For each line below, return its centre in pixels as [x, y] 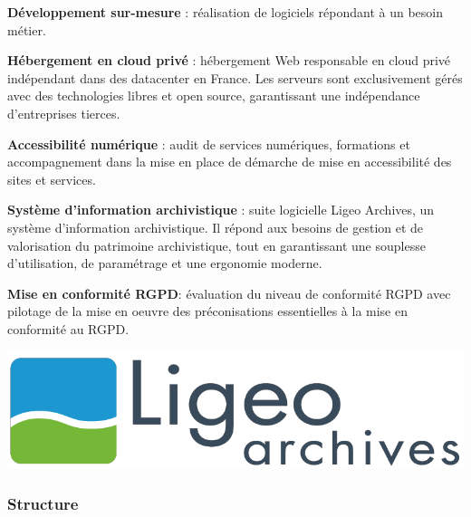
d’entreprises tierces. [64, 113]
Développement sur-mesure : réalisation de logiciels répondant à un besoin [225, 12]
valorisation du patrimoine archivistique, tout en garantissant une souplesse [216, 245]
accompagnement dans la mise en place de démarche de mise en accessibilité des [230, 162]
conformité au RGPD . [68, 328]
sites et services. [52, 179]
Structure [43, 504]
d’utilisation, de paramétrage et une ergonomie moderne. [165, 263]
